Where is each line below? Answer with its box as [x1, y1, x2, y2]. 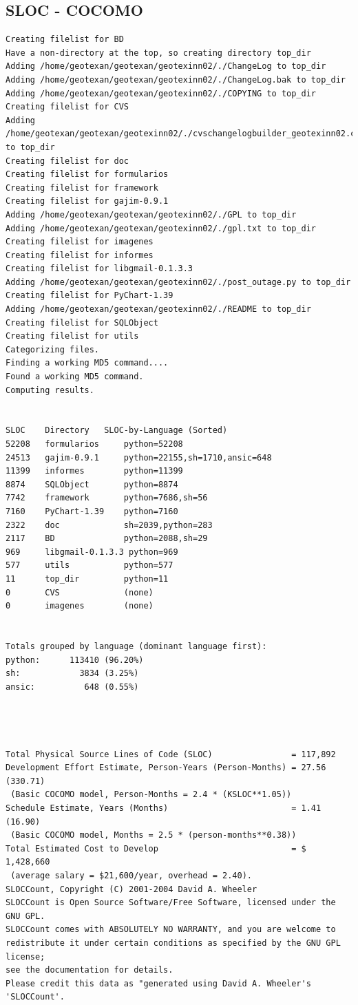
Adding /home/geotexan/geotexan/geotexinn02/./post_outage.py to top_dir [6, 277, 351, 287]
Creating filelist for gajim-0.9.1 [6, 196, 169, 207]
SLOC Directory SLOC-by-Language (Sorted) [6, 425, 228, 436]
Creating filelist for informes [6, 250, 154, 260]
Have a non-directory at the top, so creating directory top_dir [6, 47, 311, 58]
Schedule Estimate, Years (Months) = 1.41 [6, 803, 322, 814]
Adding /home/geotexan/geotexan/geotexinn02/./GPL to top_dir [6, 209, 297, 220]
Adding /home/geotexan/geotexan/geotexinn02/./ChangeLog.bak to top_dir [6, 74, 346, 85]
